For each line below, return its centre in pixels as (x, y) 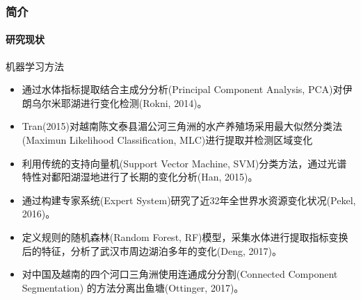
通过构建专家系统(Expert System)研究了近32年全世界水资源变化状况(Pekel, (189, 200)
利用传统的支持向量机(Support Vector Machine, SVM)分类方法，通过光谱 (184, 163)
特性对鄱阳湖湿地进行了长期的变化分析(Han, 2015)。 (140, 177)
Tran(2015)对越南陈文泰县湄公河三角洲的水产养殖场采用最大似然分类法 (182, 126)
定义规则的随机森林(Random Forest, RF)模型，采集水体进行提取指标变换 (185, 236)
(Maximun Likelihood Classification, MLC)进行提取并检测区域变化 (167, 140)
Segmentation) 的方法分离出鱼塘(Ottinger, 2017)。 (133, 287)
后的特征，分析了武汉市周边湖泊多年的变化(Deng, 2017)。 (152, 250)
